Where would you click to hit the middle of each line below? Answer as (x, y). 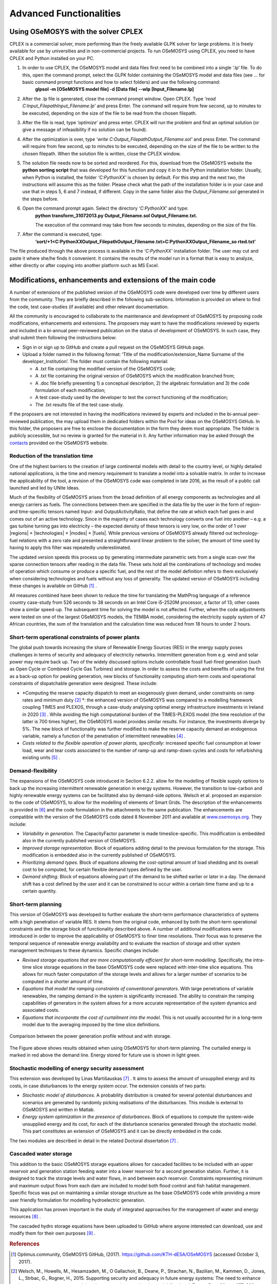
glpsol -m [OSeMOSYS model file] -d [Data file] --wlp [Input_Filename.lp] (115, 89)
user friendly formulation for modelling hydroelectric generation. (77, 1200)
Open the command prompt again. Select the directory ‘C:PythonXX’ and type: (105, 209)
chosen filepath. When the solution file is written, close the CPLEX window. (102, 154)
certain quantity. (39, 891)
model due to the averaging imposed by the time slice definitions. (92, 1025)
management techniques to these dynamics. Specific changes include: (84, 951)
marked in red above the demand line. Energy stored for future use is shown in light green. (105, 1055)
